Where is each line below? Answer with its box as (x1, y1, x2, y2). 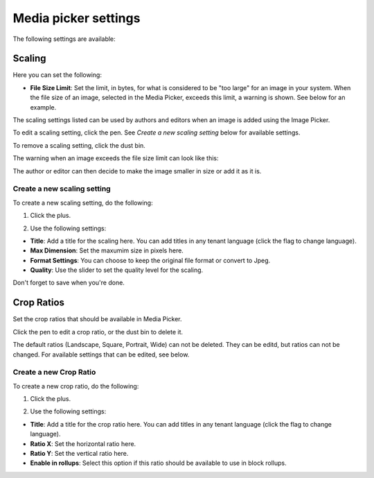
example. (30, 103, 57, 111)
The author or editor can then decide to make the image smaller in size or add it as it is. (12, 167, 262, 175)
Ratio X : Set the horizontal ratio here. (30, 439, 136, 447)
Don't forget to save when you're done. (12, 278, 125, 287)
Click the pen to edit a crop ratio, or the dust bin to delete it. (12, 327, 184, 336)
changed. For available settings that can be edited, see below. (12, 350, 190, 359)
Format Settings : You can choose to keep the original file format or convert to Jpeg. (30, 256, 271, 264)
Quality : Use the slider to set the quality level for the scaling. (30, 266, 204, 274)
